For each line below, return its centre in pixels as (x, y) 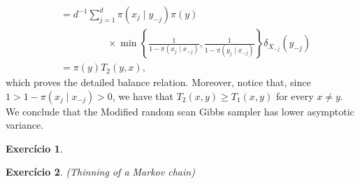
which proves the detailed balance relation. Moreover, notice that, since (158, 82)
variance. (25, 125)
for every (295, 95)
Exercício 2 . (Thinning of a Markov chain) (100, 172)
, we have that (143, 95)
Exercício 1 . (34, 148)
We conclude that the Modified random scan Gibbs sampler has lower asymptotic (180, 111)
